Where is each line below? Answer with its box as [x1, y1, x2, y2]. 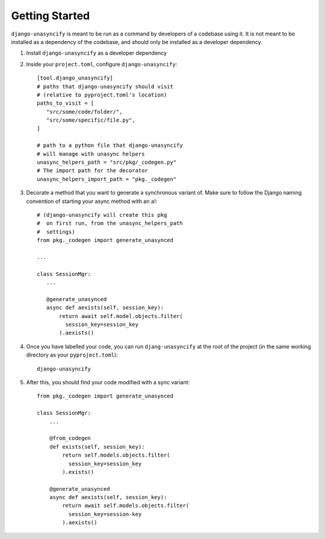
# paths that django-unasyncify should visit [37, 83, 174, 90]
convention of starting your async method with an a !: [26, 198, 158, 205]
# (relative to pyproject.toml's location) [37, 91, 167, 98]
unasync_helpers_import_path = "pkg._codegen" [37, 175, 177, 182]
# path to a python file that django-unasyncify [37, 142, 183, 149]
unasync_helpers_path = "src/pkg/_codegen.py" [37, 159, 177, 166]
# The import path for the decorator [37, 167, 149, 174]
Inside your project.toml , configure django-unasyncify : [26, 60, 178, 67]
